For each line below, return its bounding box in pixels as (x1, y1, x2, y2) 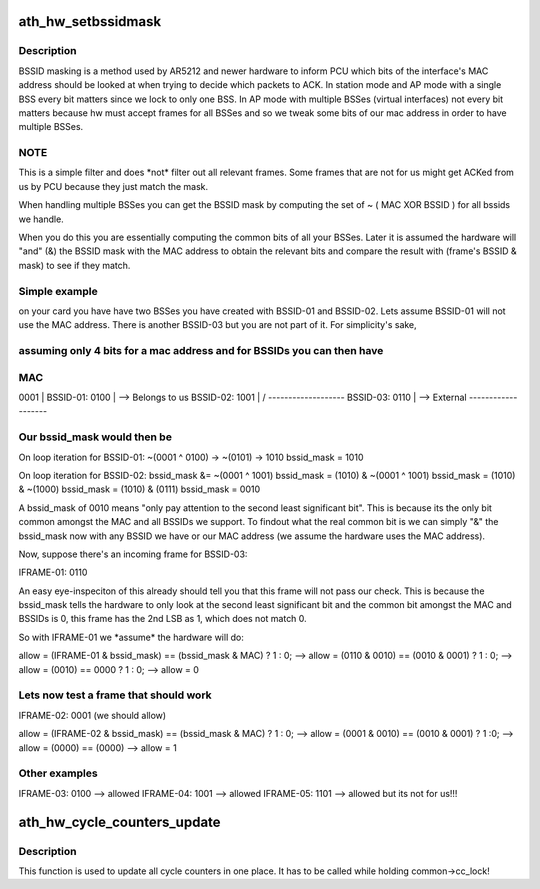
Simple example (18, 284, 99, 298)
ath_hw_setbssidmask (18, 13, 162, 30)
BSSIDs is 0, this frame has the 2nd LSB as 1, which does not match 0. (18, 613, 307, 625)
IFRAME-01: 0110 (18, 566, 88, 579)
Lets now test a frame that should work (18, 688, 212, 702)
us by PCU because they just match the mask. (18, 180, 209, 192)
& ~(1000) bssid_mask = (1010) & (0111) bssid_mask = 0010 (18, 483, 260, 495)
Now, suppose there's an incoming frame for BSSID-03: (18, 548, 248, 560)
